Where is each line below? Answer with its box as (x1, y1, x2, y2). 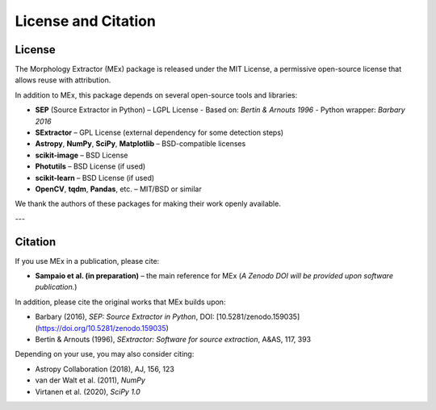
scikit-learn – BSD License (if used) (35, 173, 155, 182)
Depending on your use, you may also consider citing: (15, 349, 195, 359)
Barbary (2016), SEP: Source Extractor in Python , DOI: (35, 312, 215, 322)
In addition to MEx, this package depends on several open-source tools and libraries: (15, 90, 298, 100)
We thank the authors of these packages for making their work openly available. (15, 199, 282, 209)
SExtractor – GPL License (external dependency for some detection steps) (35, 128, 284, 137)
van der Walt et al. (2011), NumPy (35, 375, 145, 385)
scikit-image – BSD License (35, 150, 128, 160)
